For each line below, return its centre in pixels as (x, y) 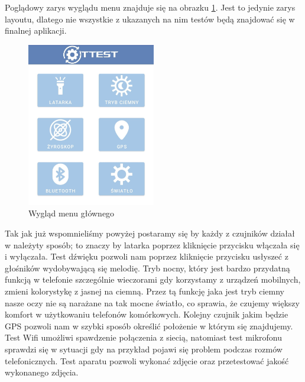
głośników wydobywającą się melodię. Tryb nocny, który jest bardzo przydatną (147, 268)
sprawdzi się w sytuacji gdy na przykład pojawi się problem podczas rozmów (144, 349)
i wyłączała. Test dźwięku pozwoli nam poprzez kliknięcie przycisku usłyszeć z (147, 256)
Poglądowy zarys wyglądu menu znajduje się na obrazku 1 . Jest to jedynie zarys (150, 7)
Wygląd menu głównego (72, 213)
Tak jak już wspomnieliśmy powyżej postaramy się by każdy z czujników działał (150, 233)
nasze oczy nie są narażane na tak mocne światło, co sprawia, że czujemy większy (152, 302)
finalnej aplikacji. (36, 30)
